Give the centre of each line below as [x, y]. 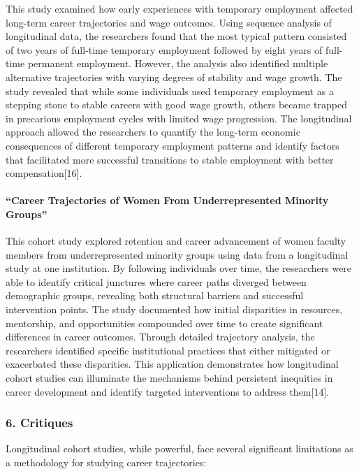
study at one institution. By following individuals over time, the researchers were [179, 268]
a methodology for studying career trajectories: [106, 462]
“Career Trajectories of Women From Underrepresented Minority [167, 200]
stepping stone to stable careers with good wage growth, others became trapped [176, 105]
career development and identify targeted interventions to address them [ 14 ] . [168, 391]
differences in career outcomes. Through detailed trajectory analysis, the [160, 337]
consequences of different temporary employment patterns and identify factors [173, 145]
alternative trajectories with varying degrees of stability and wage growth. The [174, 77]
